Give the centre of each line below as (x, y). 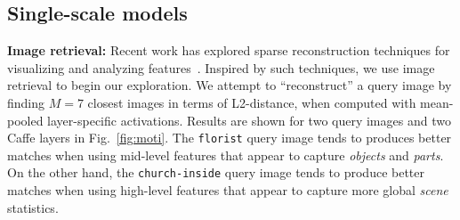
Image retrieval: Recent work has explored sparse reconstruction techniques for (229, 50)
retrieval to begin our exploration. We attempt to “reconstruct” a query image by (230, 85)
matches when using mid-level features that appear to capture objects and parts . (226, 155)
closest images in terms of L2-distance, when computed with (252, 102)
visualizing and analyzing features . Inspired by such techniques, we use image (221, 67)
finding (26, 102)
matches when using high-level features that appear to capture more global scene (228, 190)
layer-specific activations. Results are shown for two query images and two (249, 120)
